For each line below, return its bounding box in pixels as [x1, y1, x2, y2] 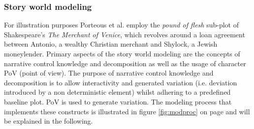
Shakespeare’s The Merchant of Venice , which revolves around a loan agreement [4, 29, 245, 39]
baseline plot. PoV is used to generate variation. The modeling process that [4, 96, 232, 106]
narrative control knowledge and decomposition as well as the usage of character [4, 58, 246, 68]
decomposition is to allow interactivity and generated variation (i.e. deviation [4, 77, 237, 87]
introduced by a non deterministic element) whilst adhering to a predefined [4, 87, 231, 97]
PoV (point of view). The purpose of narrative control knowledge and [4, 68, 214, 78]
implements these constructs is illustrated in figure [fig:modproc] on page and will [4, 106, 250, 116]
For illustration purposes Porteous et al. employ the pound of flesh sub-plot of [4, 20, 239, 30]
